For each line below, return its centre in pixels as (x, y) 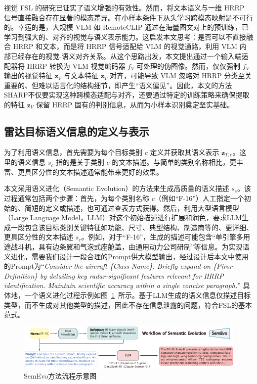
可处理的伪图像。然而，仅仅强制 (189, 66)
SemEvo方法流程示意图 (60, 376)
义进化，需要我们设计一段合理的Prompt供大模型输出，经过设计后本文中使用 (126, 256)
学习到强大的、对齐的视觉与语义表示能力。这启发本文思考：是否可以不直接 (125, 36)
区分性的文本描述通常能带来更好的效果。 (97, 171)
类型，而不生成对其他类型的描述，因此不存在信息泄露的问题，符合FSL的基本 (128, 305)
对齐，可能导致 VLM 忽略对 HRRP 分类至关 (181, 75)
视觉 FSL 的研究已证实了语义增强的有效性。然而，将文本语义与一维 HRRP (124, 7)
